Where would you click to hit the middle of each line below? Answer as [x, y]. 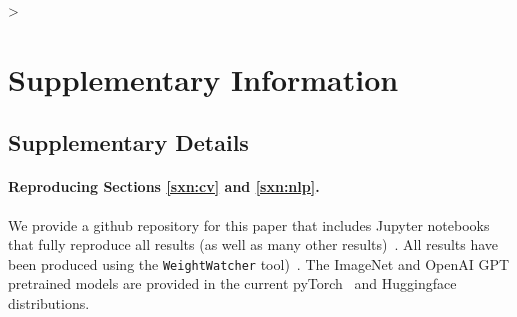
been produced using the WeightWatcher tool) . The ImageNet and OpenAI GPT [259, 263]
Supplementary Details [128, 142]
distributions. [49, 302]
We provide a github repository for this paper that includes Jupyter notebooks [249, 224]
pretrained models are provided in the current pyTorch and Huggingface [232, 283]
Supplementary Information [203, 78]
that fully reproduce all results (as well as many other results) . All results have [253, 244]
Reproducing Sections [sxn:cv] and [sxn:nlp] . [164, 186]
